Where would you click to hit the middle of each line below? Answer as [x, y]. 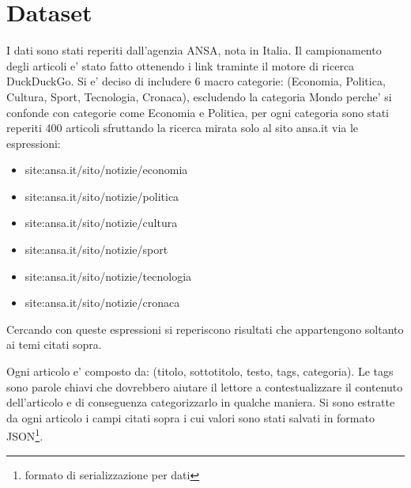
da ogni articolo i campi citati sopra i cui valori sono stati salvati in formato [190, 417]
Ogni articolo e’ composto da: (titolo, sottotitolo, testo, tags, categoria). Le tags [200, 371]
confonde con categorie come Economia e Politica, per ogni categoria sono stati [198, 112]
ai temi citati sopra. [54, 344]
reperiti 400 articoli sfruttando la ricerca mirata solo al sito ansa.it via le [183, 128]
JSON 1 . [25, 435]
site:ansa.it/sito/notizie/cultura [101, 223]
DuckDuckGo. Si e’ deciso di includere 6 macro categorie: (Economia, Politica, [196, 81]
